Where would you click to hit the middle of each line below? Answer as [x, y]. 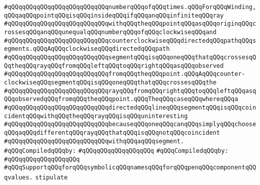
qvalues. [19, 178]
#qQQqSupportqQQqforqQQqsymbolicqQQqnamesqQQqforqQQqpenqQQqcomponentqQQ [130, 168]
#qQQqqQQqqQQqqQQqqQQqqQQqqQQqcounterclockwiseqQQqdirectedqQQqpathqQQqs [130, 40]
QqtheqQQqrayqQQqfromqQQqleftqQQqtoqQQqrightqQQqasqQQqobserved [114, 66]
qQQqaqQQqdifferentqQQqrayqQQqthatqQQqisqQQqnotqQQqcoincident [112, 132]
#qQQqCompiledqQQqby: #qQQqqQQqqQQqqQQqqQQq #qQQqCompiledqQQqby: [116, 151]
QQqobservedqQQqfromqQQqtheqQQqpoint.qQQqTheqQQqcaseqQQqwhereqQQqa [121, 99]
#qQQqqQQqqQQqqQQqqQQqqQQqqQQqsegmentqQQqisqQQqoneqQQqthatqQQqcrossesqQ [130, 57]
